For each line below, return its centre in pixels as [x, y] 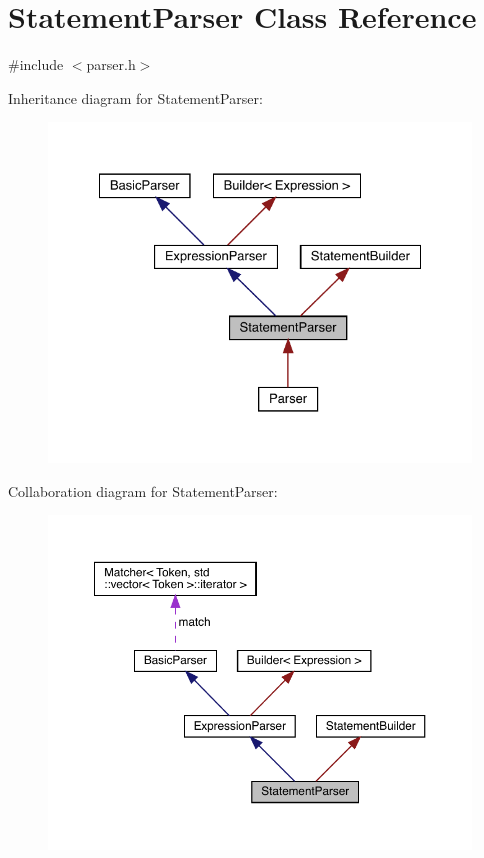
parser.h [111, 64]
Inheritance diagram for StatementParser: [135, 97]
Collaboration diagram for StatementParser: [143, 490]
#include [36, 64]
